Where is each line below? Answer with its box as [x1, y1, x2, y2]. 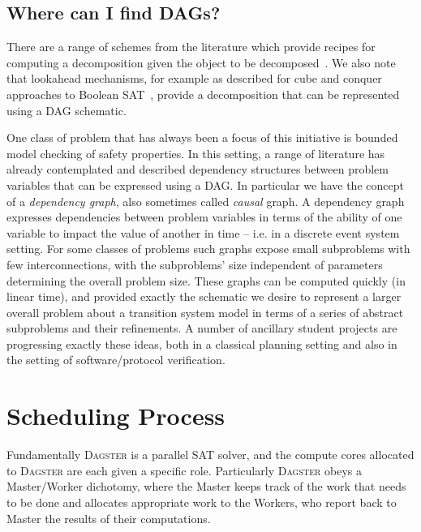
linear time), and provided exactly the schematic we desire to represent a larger [6, 288, 402, 305]
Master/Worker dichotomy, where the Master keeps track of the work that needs [6, 478, 406, 495]
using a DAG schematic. [6, 101, 127, 118]
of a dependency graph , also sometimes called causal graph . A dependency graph [6, 192, 405, 209]
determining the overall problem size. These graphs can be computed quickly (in [6, 272, 406, 289]
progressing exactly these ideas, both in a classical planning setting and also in [6, 335, 397, 352]
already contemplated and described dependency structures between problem [6, 161, 389, 178]
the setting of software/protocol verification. [6, 351, 226, 368]
